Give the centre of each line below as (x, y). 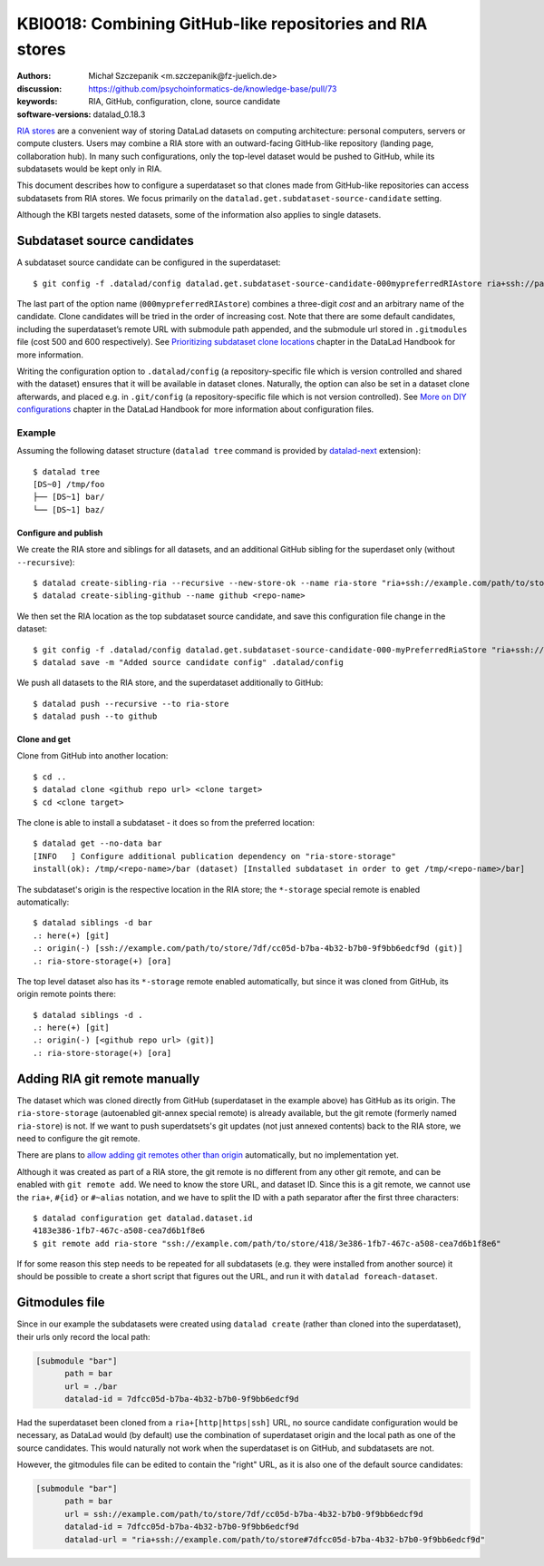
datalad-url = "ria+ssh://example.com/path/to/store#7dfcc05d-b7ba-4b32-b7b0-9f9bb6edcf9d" (275, 1539)
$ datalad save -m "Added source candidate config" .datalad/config (188, 662)
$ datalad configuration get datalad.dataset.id (143, 1218)
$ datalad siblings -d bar (93, 923)
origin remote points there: (67, 994)
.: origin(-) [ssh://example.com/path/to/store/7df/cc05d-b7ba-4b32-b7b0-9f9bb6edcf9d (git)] (248, 949)
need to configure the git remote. (78, 1138)
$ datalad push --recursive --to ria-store (131, 704)
